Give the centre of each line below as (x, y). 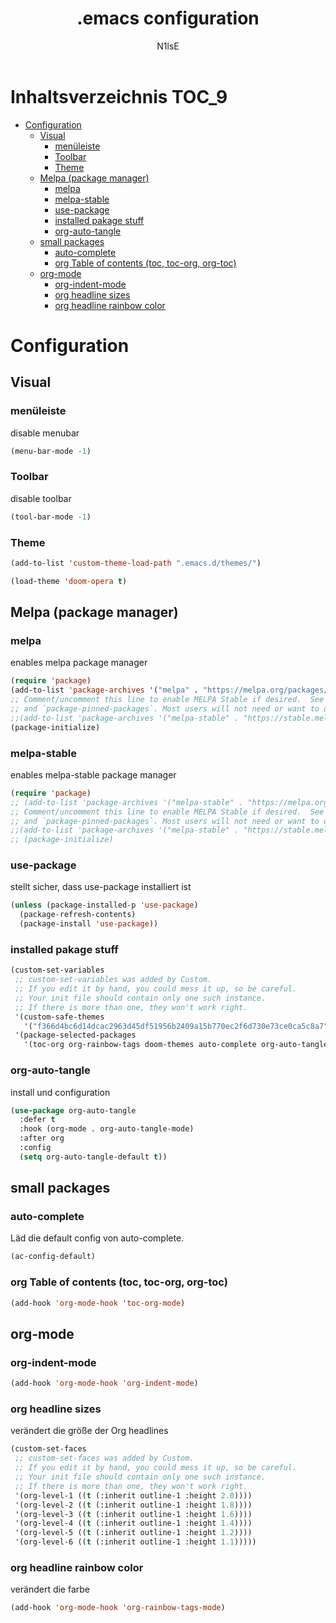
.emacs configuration (168, 18)
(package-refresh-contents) (78, 915)
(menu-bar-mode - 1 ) (51, 451)
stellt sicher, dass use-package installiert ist (101, 887)
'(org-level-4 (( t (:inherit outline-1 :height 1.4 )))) (133, 1523)
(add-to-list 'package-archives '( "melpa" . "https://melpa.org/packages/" (171, 690)
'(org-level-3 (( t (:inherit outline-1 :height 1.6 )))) (133, 1514)
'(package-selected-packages (75, 1035)
